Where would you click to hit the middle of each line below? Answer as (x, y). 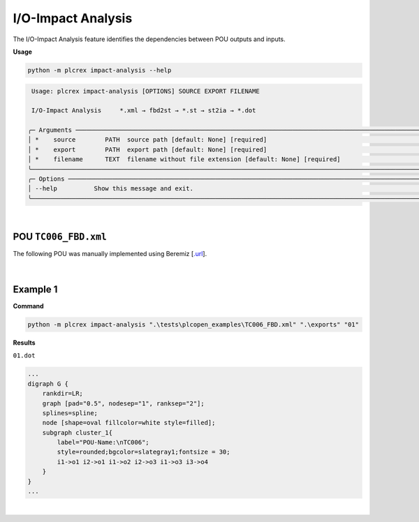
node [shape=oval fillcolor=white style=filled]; (129, 423)
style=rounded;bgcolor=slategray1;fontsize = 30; (144, 452)
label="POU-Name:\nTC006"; (103, 442)
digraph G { (48, 383)
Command (29, 306)
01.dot (24, 356)
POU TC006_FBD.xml (60, 236)
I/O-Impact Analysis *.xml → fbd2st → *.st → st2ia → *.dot (144, 111)
